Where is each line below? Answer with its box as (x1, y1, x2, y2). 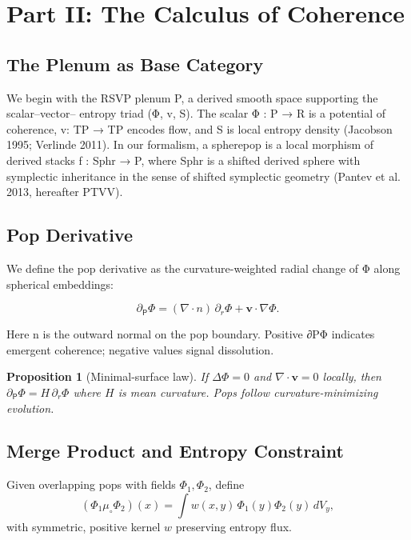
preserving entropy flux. (175, 518, 292, 534)
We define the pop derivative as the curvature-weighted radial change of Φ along (6, 259, 401, 276)
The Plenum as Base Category (6, 51, 264, 76)
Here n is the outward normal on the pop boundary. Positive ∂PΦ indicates (6, 326, 375, 342)
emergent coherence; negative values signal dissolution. (6, 341, 274, 358)
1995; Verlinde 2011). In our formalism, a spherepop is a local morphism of (6, 136, 374, 153)
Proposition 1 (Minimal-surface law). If (6, 368, 209, 385)
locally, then (322, 368, 381, 385)
